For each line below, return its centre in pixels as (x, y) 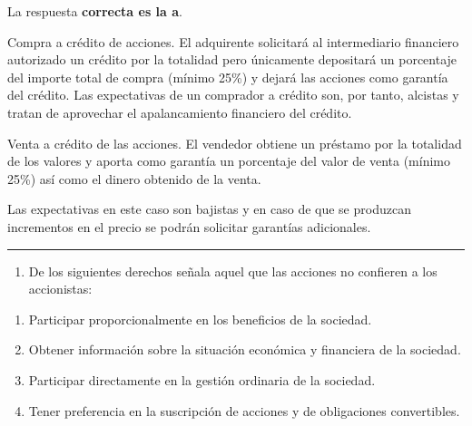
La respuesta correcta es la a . (95, 11)
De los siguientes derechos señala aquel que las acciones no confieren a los (233, 271)
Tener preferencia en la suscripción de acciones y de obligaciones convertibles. (244, 410)
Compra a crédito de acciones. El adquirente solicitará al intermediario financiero (233, 41)
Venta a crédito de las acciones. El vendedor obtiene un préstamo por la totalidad (235, 143)
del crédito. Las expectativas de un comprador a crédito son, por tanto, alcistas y (233, 95)
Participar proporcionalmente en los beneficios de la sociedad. (200, 319)
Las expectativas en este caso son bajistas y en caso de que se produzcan (209, 209)
